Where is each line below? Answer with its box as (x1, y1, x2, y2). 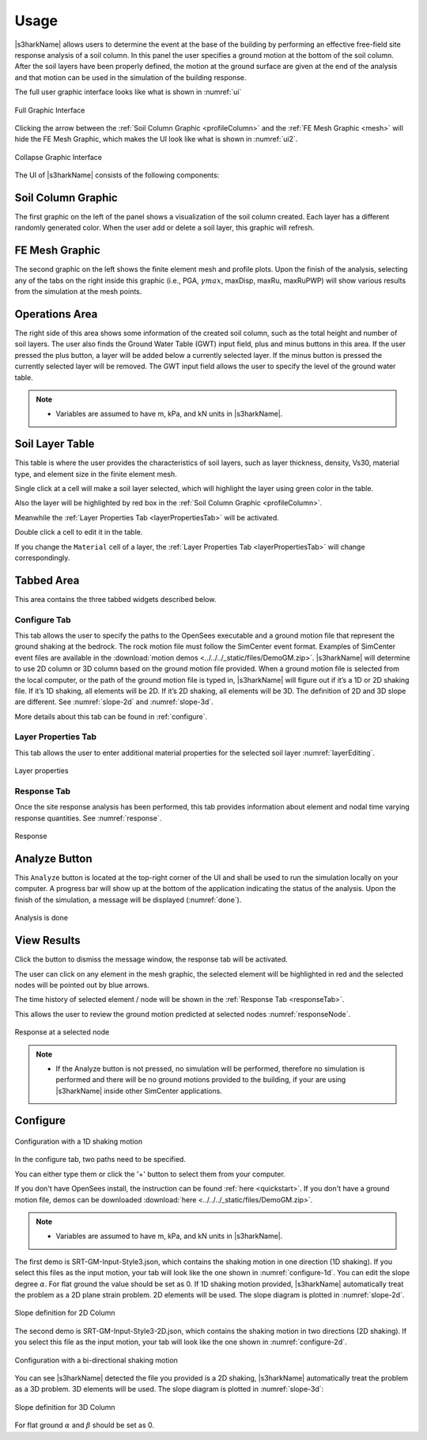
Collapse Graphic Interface (14, 152, 103, 162)
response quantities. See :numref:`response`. (14, 813, 162, 823)
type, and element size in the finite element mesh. (14, 469, 177, 478)
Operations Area (14, 307, 98, 321)
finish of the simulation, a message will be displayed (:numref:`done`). (14, 895, 242, 905)
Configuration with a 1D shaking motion (14, 1137, 142, 1146)
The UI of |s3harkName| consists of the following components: (14, 170, 220, 180)
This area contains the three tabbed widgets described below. (14, 594, 217, 604)
